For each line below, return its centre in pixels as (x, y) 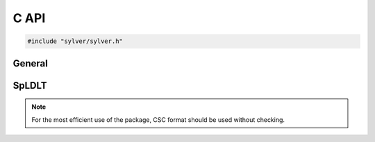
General (31, 63)
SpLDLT (30, 86)
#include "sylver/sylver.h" (75, 41)
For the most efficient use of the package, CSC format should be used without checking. (158, 119)
